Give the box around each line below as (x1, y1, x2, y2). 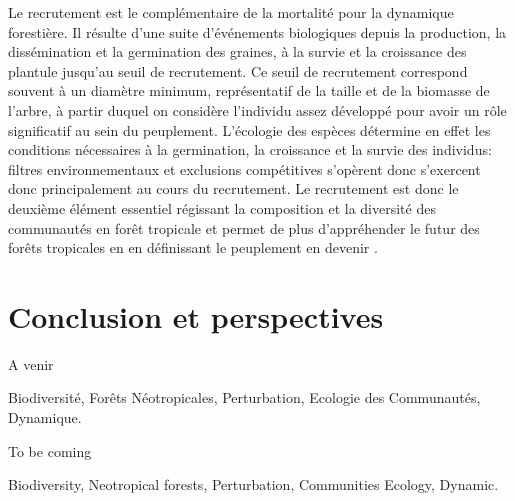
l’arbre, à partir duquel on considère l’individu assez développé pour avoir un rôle (8, 99, 507, 120)
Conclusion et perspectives (8, 295, 384, 336)
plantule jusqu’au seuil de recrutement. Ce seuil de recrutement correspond (8, 60, 468, 81)
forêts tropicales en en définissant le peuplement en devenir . (8, 237, 378, 258)
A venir (8, 353, 54, 374)
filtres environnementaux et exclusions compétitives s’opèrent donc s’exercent (8, 158, 481, 179)
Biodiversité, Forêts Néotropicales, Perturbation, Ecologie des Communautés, (8, 387, 481, 408)
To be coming (8, 440, 92, 461)
